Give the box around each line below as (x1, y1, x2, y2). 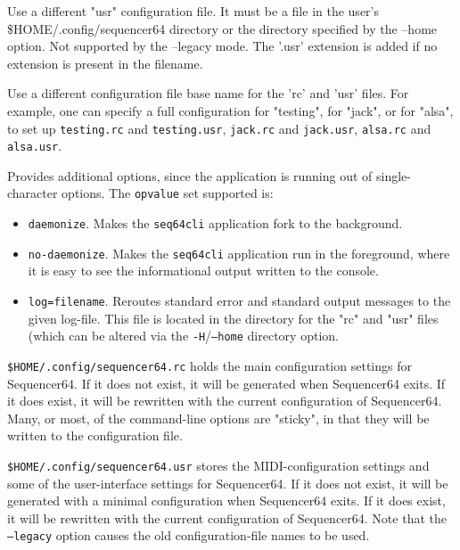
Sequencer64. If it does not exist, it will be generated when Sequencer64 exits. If (7, 374, 446, 392)
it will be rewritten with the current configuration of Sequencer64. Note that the (7, 508, 447, 527)
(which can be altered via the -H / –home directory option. (28, 326, 339, 345)
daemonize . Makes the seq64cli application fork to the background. (28, 214, 403, 233)
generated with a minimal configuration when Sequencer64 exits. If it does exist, (7, 491, 446, 510)
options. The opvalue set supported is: (62, 184, 274, 202)
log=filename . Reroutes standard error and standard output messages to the (28, 291, 451, 310)
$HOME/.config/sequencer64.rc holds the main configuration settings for (7, 356, 412, 374)
